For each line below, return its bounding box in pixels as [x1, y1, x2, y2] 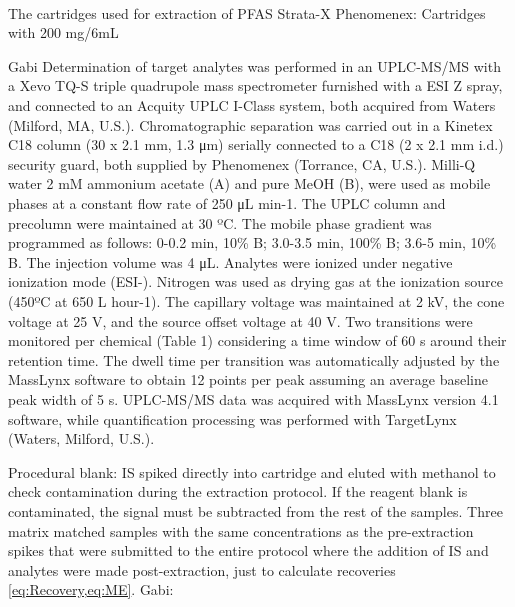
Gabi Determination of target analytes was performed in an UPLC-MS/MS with [8, 55, 501, 76]
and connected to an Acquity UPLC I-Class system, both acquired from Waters [8, 95, 496, 116]
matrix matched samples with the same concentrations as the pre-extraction [8, 520, 474, 541]
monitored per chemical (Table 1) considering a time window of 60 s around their [8, 330, 507, 351]
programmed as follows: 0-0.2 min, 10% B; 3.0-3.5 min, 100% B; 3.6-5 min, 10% [8, 232, 497, 253]
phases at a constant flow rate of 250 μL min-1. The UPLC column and [8, 193, 446, 213]
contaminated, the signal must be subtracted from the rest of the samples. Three [8, 500, 503, 521]
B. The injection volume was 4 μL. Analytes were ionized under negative [8, 251, 453, 272]
